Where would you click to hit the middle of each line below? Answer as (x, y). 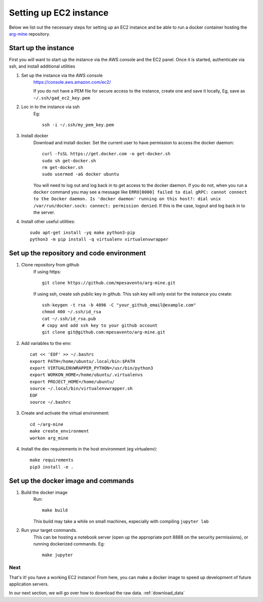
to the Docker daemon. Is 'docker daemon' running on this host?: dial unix (127, 199)
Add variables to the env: (46, 343)
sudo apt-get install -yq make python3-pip (83, 233)
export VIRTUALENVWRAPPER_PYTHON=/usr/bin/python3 (92, 368)
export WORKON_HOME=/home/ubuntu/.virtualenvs (86, 375)
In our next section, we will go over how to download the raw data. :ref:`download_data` (97, 593)
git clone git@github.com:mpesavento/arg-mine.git (104, 332)
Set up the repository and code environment (77, 253)
